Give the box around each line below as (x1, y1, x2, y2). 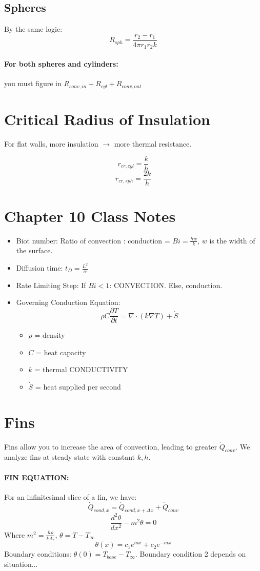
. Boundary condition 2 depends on (135, 548, 246, 559)
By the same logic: (4, 24, 63, 34)
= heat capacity (36, 346, 86, 357)
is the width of (209, 235, 255, 246)
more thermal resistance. (114, 138, 192, 149)
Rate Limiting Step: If (16, 279, 86, 290)
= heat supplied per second (35, 381, 121, 392)
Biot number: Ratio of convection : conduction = (16, 235, 170, 246)
